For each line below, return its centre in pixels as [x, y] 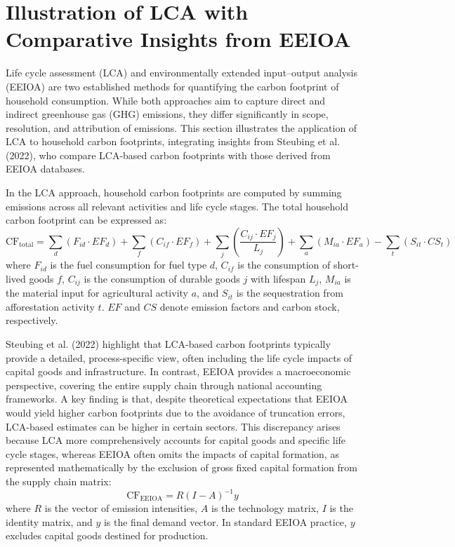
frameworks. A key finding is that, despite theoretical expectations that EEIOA [177, 399]
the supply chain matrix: [59, 481]
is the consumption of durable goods [162, 278]
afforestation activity [50, 306]
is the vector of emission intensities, [121, 508]
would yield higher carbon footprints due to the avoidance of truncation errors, [176, 412]
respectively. [32, 320]
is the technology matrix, [265, 508]
